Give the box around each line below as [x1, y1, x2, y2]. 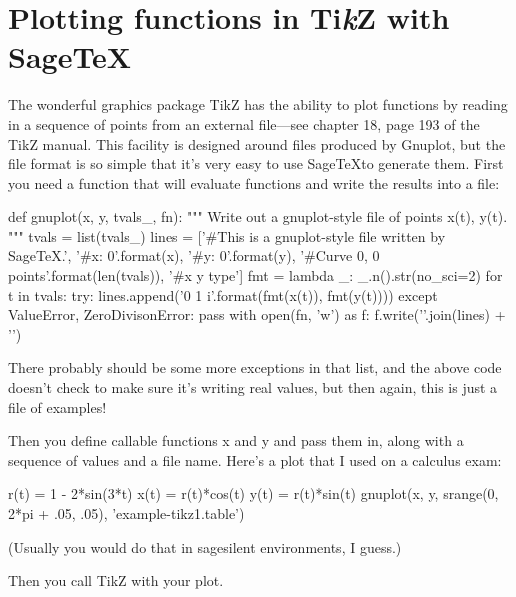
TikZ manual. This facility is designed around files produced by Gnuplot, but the [8, 133, 506, 154]
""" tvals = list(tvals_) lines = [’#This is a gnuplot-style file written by [8, 225, 446, 246]
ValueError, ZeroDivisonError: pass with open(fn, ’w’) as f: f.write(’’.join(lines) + [8, 304, 506, 325]
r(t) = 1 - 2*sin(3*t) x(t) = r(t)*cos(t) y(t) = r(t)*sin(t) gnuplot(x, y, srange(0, [8, 483, 499, 504]
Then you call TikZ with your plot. [8, 570, 224, 591]
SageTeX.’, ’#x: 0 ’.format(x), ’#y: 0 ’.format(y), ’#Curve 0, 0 [8, 245, 380, 266]
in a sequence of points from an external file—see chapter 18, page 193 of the [8, 113, 480, 134]
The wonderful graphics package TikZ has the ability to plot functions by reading [8, 94, 508, 115]
